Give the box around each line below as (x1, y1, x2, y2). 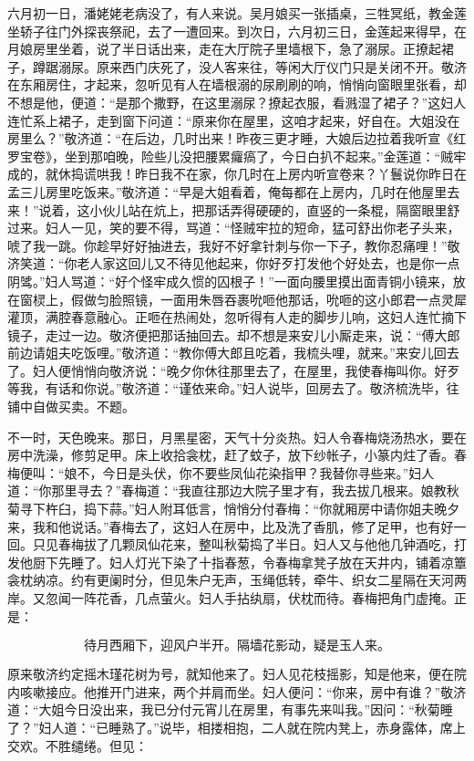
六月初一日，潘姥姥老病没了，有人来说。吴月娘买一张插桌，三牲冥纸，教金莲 (7, 4, 467, 22)
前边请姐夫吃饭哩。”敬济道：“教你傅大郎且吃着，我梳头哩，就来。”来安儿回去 (7, 343, 459, 362)
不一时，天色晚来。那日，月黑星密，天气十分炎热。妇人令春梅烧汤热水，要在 (7, 427, 467, 446)
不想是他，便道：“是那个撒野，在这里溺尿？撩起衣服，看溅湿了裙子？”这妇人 (7, 92, 467, 111)
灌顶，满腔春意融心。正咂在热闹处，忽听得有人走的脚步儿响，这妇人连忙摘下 (7, 308, 467, 327)
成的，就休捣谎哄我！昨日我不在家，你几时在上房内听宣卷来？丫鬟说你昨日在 (7, 164, 467, 183)
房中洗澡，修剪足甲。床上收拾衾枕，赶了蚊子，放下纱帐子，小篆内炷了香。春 (7, 445, 467, 464)
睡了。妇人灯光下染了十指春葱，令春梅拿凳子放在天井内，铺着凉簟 (70, 552, 467, 571)
